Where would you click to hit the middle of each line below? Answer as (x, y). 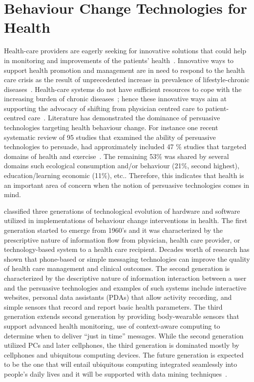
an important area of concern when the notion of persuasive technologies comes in (127, 185)
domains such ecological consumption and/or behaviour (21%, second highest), (122, 166)
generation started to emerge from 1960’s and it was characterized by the (114, 230)
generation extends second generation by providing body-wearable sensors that (122, 316)
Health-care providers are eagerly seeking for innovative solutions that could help (125, 51)
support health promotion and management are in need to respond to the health (125, 70)
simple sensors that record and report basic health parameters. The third (113, 306)
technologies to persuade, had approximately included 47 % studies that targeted (125, 146)
